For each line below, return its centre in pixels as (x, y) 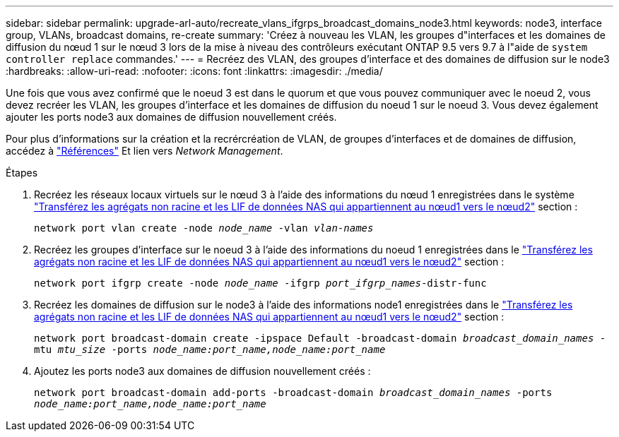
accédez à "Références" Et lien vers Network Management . (145, 151)
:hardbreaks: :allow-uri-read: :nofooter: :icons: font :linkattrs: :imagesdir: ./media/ (194, 71)
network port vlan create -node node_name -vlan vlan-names (204, 228)
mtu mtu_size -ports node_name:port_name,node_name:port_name (210, 349)
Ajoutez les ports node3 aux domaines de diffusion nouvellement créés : (202, 371)
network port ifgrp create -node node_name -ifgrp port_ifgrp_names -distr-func (260, 283)
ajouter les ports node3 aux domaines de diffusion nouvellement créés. (171, 117)
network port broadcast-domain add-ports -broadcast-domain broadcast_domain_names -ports (293, 393)
